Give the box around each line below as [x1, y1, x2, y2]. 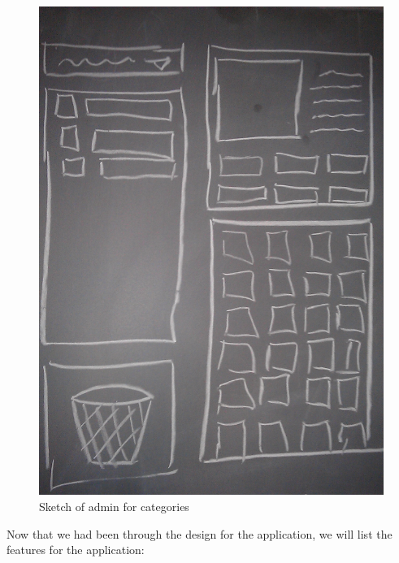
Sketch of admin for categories [39, 497, 189, 514]
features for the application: [7, 541, 145, 558]
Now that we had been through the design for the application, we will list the [7, 525, 392, 542]
